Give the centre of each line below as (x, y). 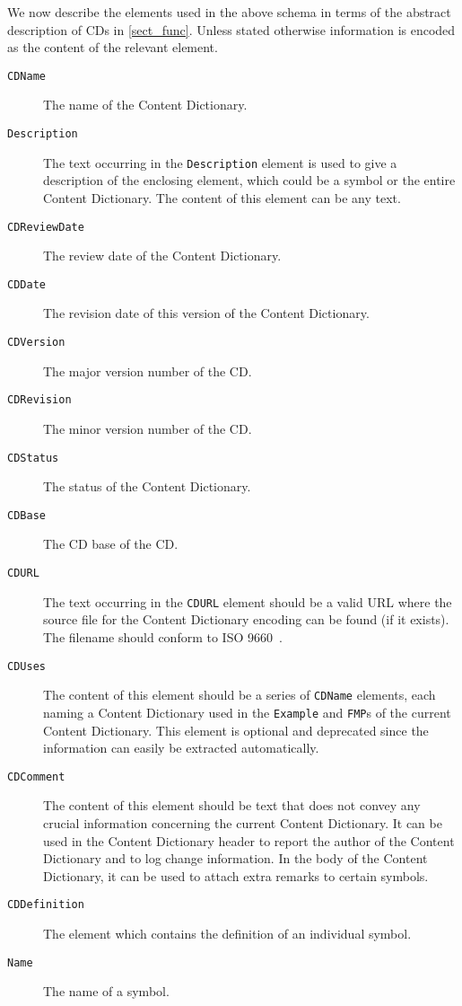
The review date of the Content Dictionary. (162, 256)
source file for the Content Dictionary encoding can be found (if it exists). (246, 619)
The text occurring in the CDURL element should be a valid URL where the (248, 601)
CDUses (26, 666)
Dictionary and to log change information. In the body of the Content (235, 858)
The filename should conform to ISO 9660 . (163, 636)
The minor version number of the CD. (148, 428)
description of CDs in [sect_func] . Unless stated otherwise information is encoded (231, 29)
